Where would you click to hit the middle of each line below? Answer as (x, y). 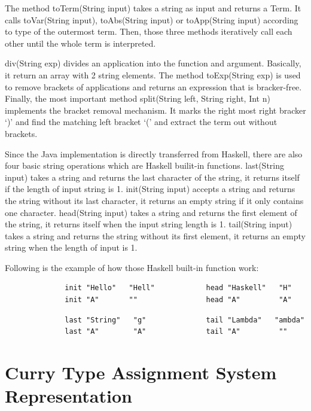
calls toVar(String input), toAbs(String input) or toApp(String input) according (152, 19)
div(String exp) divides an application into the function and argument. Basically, (153, 63)
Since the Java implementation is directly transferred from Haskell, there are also (154, 153)
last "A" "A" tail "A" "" (176, 332)
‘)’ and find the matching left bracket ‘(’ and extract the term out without (141, 122)
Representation (68, 396)
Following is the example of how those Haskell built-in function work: (132, 267)
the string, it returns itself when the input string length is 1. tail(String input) (149, 224)
